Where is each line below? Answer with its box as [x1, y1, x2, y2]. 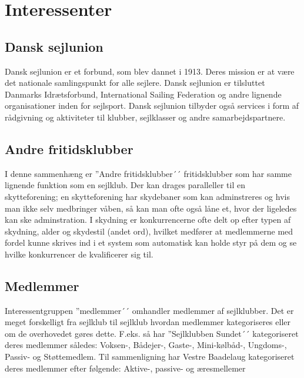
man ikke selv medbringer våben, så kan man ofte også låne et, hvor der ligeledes [5, 202, 297, 214]
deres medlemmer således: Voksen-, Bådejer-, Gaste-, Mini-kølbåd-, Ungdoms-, [5, 339, 287, 351]
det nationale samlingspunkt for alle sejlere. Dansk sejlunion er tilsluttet [5, 76, 265, 89]
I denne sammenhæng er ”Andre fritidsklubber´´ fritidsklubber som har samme [5, 167, 292, 179]
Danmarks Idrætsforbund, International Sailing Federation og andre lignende [5, 88, 282, 100]
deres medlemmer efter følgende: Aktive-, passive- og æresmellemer [5, 362, 246, 374]
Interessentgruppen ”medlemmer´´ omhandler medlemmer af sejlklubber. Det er [5, 304, 294, 316]
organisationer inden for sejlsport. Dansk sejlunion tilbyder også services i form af [5, 99, 299, 112]
